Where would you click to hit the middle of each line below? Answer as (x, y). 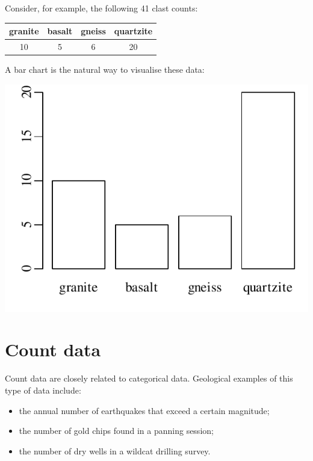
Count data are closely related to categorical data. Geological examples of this (149, 378)
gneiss (93, 31)
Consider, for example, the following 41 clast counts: (101, 8)
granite (24, 31)
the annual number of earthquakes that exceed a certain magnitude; (144, 410)
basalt (60, 31)
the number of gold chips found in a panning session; (116, 431)
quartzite (133, 31)
